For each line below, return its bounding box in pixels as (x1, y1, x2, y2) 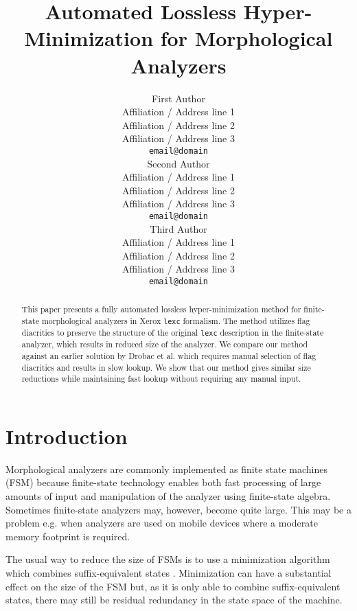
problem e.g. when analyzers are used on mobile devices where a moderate (5, 516, 318, 530)
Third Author (150, 221, 207, 235)
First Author (152, 91, 205, 105)
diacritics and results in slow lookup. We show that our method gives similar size (21, 361, 311, 373)
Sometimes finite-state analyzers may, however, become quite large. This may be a (5, 502, 352, 516)
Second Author (147, 156, 210, 170)
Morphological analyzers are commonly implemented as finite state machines (5, 461, 327, 476)
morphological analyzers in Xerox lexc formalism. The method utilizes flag (41, 315, 310, 327)
